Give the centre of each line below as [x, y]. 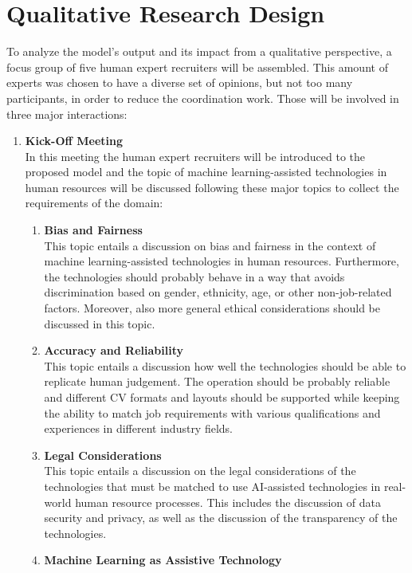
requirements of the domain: [94, 203]
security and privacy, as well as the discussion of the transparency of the [221, 518]
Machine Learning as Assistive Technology [163, 560]
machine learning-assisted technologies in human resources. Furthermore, [222, 261]
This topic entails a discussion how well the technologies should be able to [225, 365]
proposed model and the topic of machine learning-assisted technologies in [206, 172]
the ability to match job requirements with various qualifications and [212, 412]
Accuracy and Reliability [114, 350]
